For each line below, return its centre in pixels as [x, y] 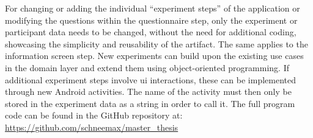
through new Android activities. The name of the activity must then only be [148, 91]
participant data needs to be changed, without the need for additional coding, [151, 32]
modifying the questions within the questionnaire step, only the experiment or [151, 20]
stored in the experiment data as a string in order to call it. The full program [150, 103]
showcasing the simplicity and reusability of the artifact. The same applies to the [156, 43]
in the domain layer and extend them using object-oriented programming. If [147, 67]
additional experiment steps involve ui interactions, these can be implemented [151, 79]
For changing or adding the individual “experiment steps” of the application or [153, 8]
